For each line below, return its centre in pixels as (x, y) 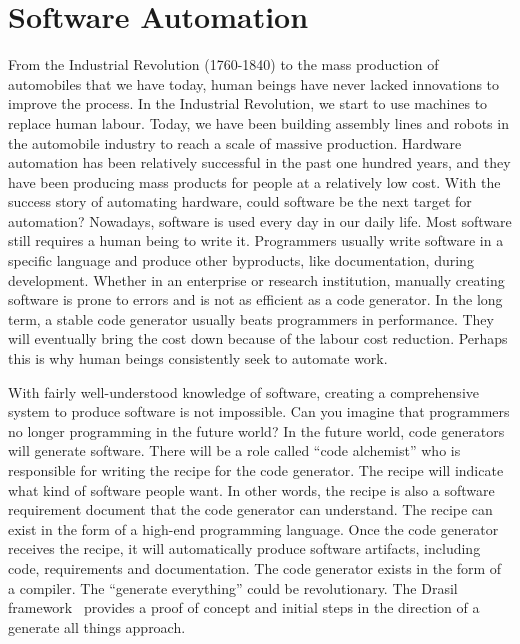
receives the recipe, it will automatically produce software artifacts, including (244, 548)
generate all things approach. (97, 626)
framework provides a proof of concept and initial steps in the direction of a (244, 607)
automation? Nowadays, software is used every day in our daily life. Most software (260, 220)
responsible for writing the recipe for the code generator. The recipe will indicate (256, 470)
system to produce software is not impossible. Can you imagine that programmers (259, 411)
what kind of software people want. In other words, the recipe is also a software (251, 489)
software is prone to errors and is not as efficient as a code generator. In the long (255, 299)
